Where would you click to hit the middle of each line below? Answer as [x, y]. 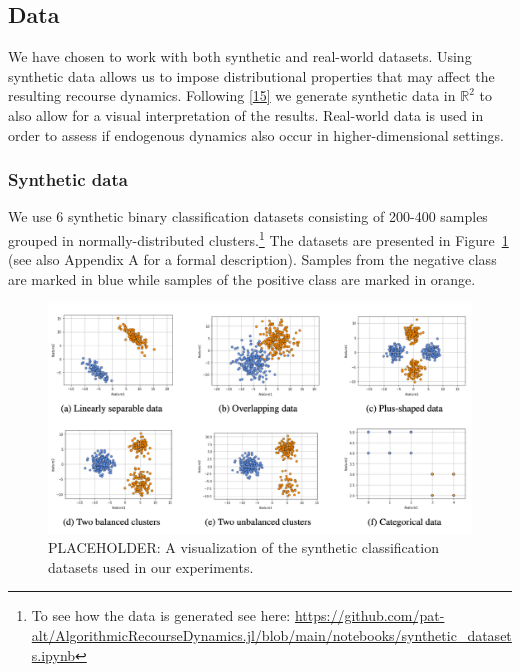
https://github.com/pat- [369, 615]
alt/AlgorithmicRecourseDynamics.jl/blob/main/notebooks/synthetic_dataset [271, 635]
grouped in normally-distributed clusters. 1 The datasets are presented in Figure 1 [258, 238]
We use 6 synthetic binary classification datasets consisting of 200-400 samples [248, 216]
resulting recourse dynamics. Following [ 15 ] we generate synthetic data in [232, 95]
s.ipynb [53, 654]
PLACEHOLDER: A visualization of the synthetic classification [243, 547]
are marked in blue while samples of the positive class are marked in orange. [242, 278]
